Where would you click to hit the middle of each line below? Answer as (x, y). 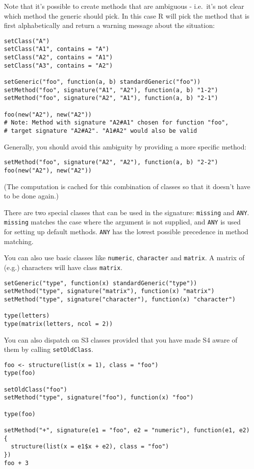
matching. (19, 241)
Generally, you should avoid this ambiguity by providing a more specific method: (125, 146)
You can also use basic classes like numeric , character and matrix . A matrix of (124, 258)
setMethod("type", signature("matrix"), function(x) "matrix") (109, 291)
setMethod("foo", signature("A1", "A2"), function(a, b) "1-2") (111, 90)
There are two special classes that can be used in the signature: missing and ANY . (127, 212)
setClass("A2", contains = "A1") (58, 58)
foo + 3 (16, 463)
